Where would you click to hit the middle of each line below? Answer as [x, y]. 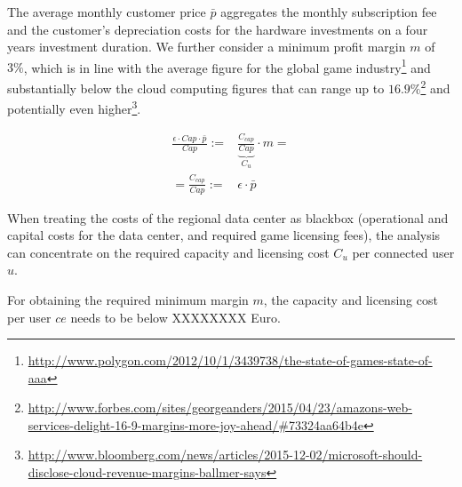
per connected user [403, 252]
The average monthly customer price [107, 12]
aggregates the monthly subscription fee [329, 12]
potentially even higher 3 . [74, 107]
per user [29, 317]
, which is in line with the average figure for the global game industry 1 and [227, 66]
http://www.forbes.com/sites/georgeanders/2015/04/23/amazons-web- [220, 407]
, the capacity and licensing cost [350, 299]
